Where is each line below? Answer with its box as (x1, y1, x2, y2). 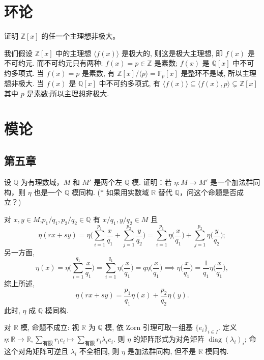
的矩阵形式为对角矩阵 (133, 334, 204, 344)
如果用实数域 (106, 186, 149, 197)
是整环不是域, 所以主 (181, 67, 249, 78)
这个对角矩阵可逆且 (4, 345, 68, 356)
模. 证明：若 (131, 177, 172, 187)
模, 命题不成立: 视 (20, 322, 79, 333)
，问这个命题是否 (179, 186, 237, 197)
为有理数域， (20, 177, 64, 187)
